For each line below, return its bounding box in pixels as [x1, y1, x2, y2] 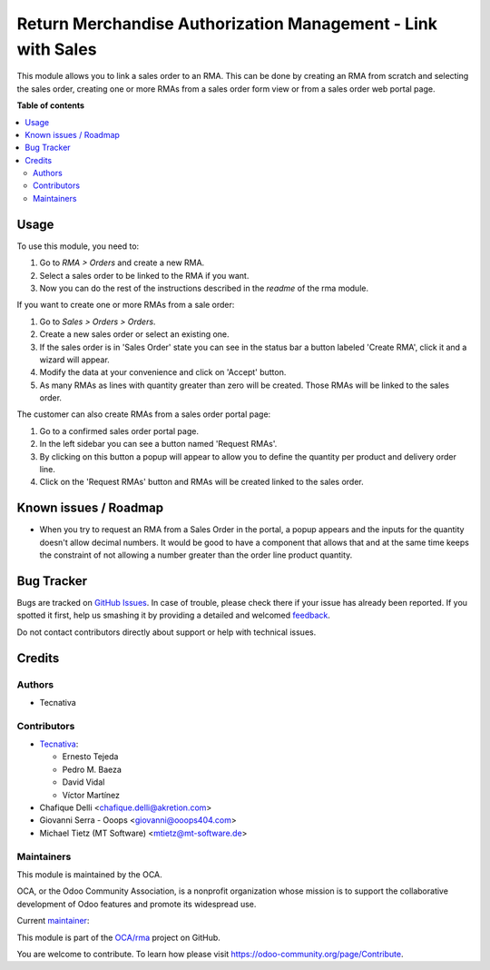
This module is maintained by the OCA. [16, 868, 162, 880]
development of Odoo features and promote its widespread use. [16, 898, 257, 909]
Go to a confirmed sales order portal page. [39, 425, 200, 436]
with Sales [16, 39, 97, 59]
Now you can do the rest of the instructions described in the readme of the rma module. [39, 282, 369, 293]
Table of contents [16, 100, 85, 111]
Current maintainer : [16, 916, 90, 926]
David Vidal [62, 777, 105, 787]
